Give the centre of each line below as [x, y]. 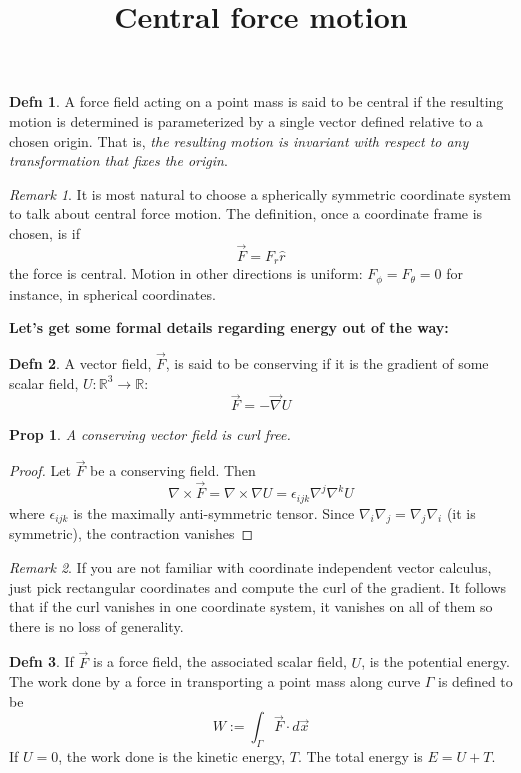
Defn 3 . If [41, 661]
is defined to [475, 681]
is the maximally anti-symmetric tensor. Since [214, 512]
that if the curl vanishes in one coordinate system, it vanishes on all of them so [251, 606]
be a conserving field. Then [173, 470]
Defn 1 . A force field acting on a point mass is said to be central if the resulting [256, 101]
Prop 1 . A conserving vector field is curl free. [150, 434]
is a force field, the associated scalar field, [220, 661]
